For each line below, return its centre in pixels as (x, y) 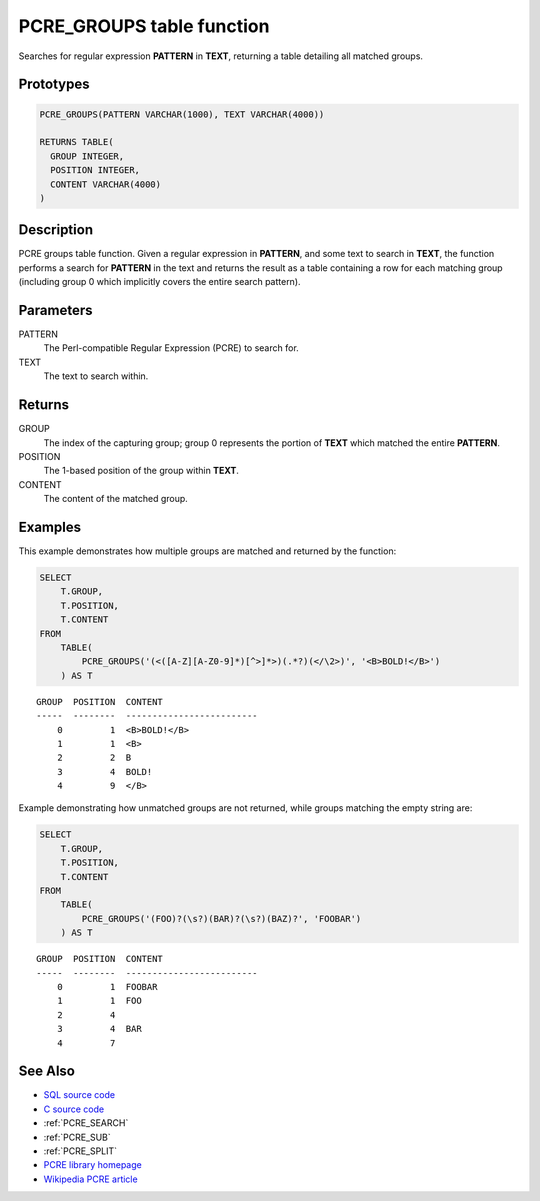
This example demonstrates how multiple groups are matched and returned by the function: (207, 551)
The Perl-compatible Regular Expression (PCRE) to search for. (171, 348)
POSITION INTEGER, (95, 170)
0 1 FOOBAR (107, 986)
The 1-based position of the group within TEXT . (141, 471)
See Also (46, 1071)
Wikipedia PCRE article (91, 1179)
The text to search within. (96, 376)
